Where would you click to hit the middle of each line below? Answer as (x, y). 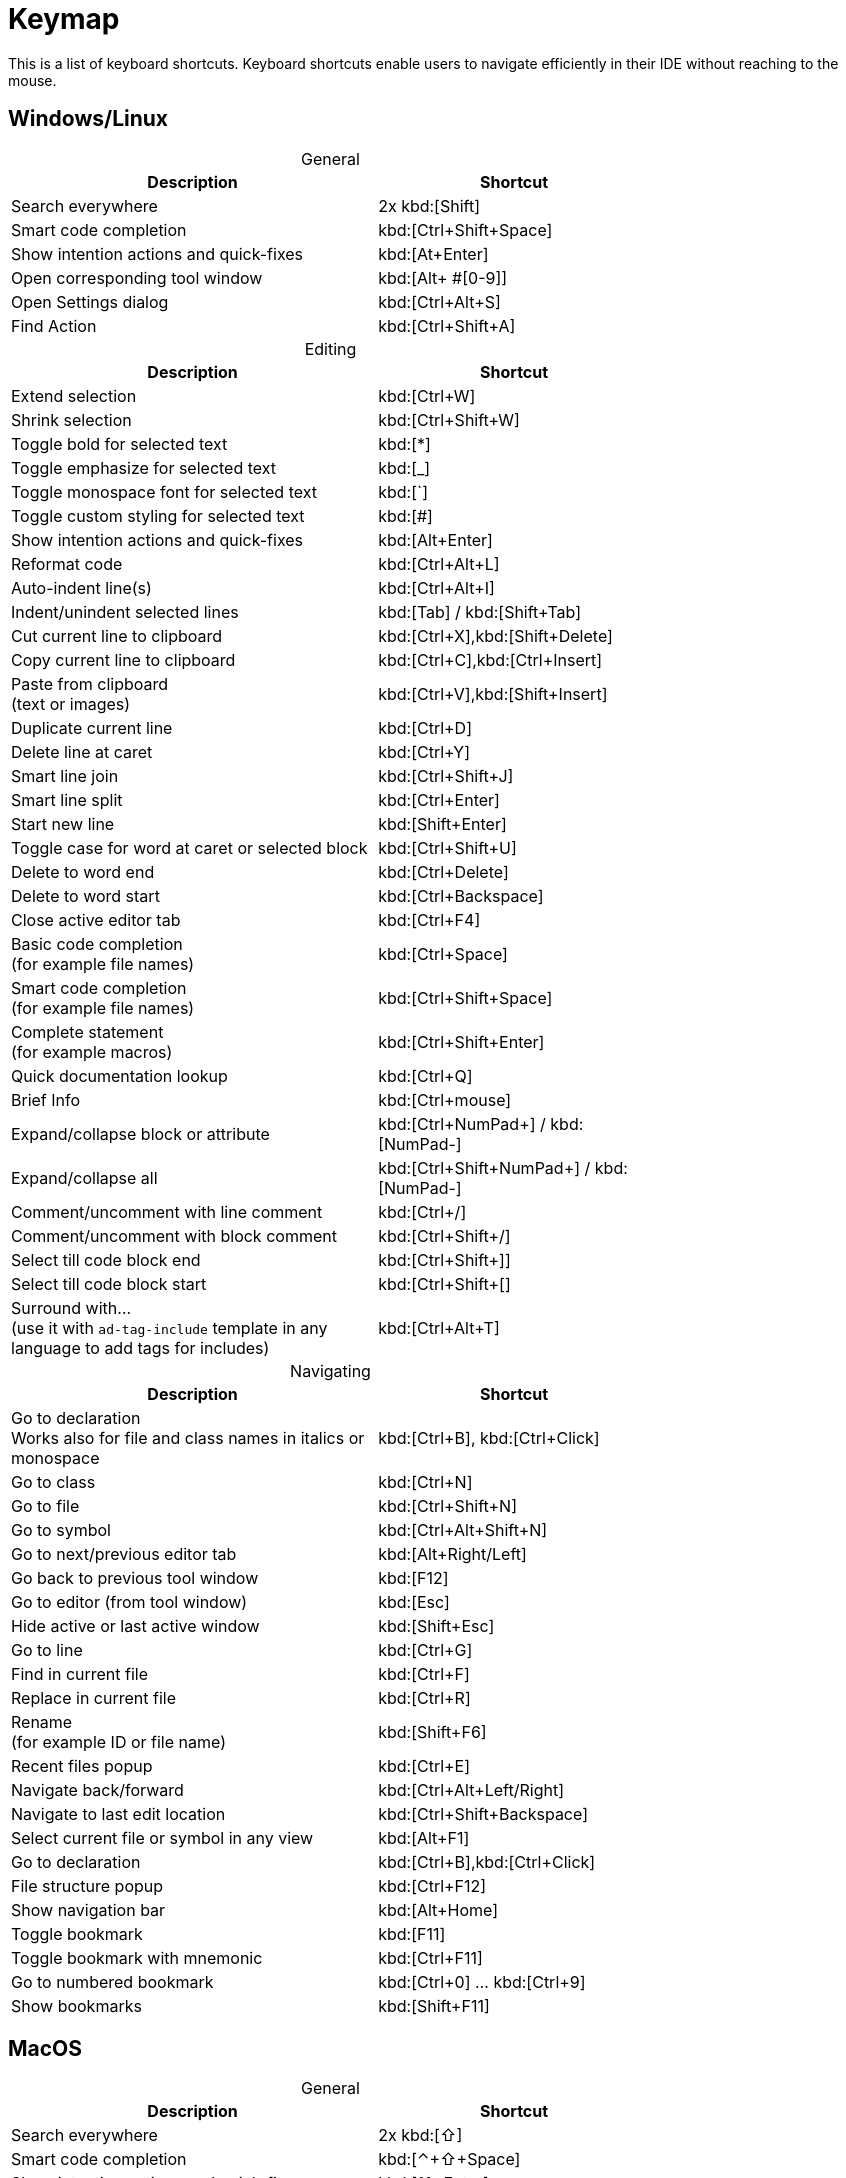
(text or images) (71, 703)
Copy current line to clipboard (123, 659)
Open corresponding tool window (137, 277)
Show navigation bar (88, 1909)
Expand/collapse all (84, 1177)
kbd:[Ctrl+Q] (425, 1075)
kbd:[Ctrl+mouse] (445, 1099)
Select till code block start (109, 1283)
